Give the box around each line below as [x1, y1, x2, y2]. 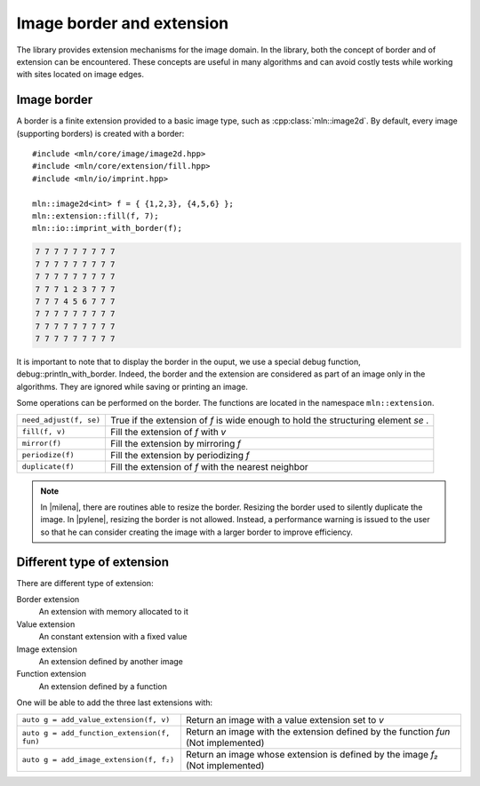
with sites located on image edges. [16, 69, 144, 80]
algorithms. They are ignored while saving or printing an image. [16, 381, 248, 392]
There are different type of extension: [16, 577, 155, 588]
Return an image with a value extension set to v [185, 713, 384, 726]
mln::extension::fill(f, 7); [32, 210, 159, 221]
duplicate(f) [21, 462, 75, 472]
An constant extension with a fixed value [38, 631, 188, 642]
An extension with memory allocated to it [38, 607, 188, 617]
